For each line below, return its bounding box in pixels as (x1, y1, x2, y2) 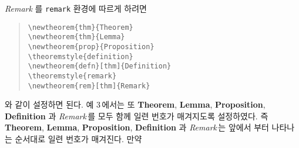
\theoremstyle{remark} (28, 71, 117, 80)
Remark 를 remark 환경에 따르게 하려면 (5, 2, 147, 14)
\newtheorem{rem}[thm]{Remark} (28, 81, 150, 90)
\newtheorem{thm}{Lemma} (28, 33, 125, 42)
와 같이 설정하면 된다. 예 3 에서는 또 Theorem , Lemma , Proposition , (5, 98, 266, 111)
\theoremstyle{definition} (28, 52, 133, 61)
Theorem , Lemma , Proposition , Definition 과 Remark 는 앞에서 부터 (5, 121, 269, 133)
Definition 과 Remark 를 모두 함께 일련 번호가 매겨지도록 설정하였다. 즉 (5, 109, 268, 122)
